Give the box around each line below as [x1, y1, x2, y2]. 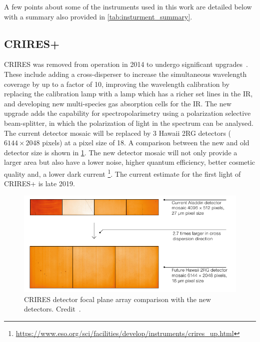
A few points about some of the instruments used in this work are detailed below [4, 1, 252, 11]
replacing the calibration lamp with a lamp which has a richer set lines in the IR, [4, 88, 253, 99]
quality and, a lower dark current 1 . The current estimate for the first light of [4, 167, 241, 179]
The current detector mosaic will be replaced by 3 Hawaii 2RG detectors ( [4, 127, 231, 138]
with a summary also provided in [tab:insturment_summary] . [4, 11, 192, 21]
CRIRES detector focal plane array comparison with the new [24, 294, 211, 304]
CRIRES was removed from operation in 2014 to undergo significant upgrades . [4, 59, 248, 69]
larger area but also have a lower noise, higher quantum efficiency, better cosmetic [4, 157, 255, 167]
